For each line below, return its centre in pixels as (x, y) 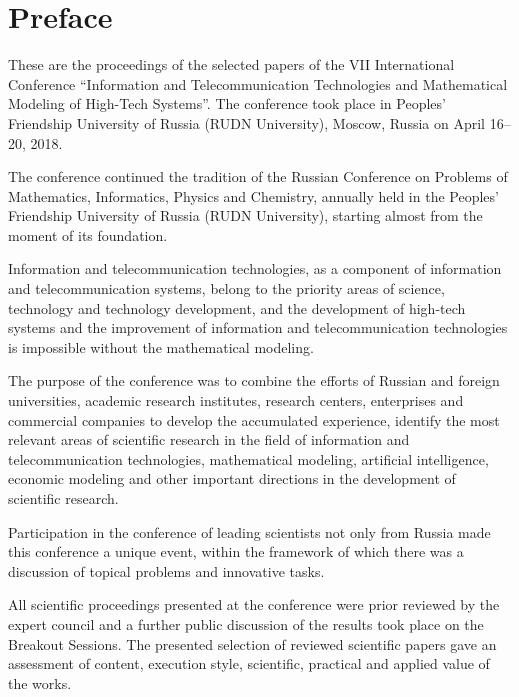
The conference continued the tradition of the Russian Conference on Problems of (258, 176)
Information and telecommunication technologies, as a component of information (255, 268)
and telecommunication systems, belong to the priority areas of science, (226, 288)
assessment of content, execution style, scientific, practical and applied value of (249, 663)
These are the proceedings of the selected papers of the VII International (231, 64)
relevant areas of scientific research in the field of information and (209, 439)
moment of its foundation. (88, 234)
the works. (40, 682)
